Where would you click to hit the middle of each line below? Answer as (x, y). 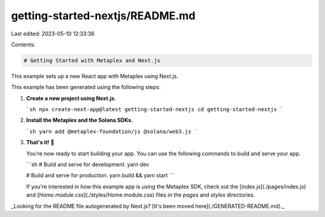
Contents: (23, 44)
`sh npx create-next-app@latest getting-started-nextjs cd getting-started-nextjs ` (155, 109)
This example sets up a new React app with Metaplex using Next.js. (95, 76)
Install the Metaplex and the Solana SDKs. (80, 120)
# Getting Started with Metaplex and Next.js (92, 60)
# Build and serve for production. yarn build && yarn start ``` (100, 176)
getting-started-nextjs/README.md (103, 16)
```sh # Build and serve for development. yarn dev (88, 165)
